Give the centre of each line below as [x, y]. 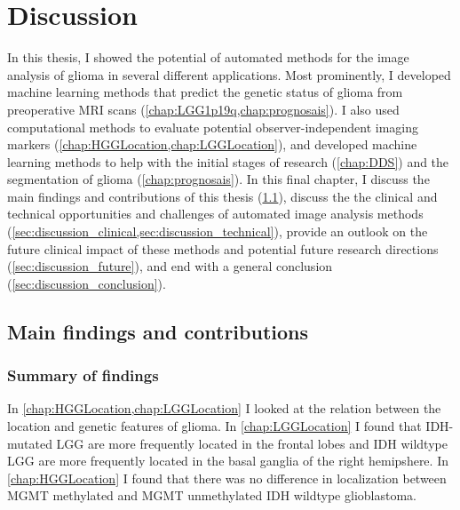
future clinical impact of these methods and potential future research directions [223, 248]
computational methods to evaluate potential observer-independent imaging [213, 127]
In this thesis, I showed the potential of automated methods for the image [208, 57]
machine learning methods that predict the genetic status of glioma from [205, 92]
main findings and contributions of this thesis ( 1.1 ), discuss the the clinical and [222, 196]
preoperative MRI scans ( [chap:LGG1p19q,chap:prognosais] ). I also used [203, 109]
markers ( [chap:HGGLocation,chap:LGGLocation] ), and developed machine [212, 144]
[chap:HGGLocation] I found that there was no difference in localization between [227, 478]
